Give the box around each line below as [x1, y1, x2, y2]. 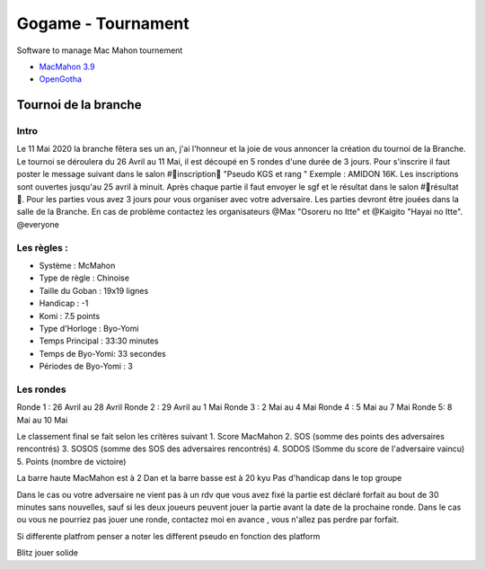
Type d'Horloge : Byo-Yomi [39, 323, 139, 333]
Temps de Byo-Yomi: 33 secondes [39, 348, 166, 359]
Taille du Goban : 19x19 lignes [39, 285, 149, 296]
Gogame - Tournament [16, 13, 190, 33]
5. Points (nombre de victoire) [16, 456, 127, 467]
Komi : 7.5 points [39, 310, 101, 321]
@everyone [16, 218, 60, 229]
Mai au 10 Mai [16, 414, 68, 425]
